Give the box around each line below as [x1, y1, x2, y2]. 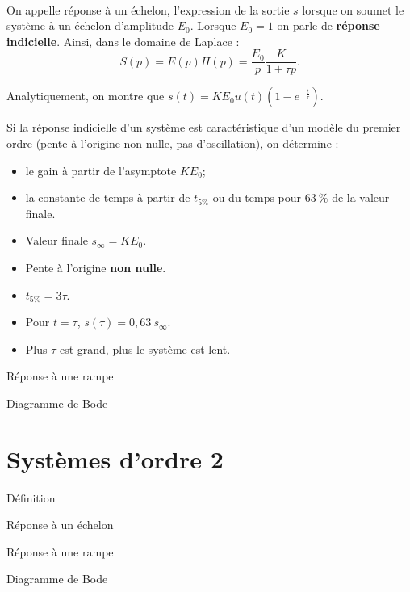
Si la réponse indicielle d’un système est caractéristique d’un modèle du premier [6, 119, 401, 136]
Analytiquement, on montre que [6, 87, 165, 104]
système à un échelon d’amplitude [6, 17, 174, 34]
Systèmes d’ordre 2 [6, 442, 224, 475]
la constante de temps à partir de [25, 189, 190, 206]
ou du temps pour [212, 189, 302, 206]
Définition [6, 489, 56, 506]
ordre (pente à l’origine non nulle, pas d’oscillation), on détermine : [6, 135, 339, 152]
